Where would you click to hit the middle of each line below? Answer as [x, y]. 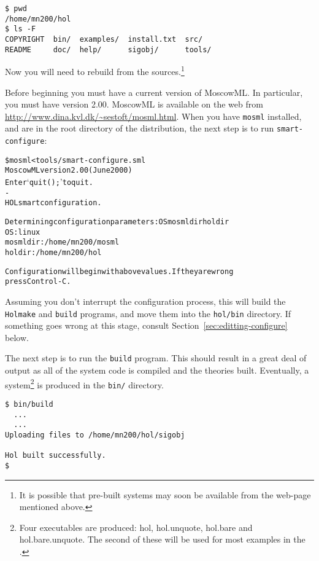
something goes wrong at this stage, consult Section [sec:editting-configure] [146, 325]
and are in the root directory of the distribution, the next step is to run [140, 128]
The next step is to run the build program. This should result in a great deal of [156, 358]
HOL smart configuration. [53, 203]
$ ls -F [21, 29]
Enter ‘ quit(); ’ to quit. [49, 181]
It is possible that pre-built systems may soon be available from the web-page [165, 494]
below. [17, 337]
